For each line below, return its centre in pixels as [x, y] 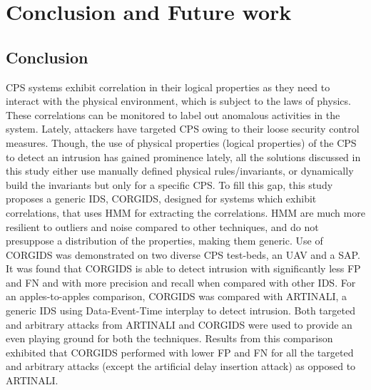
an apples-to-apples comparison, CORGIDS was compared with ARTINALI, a [177, 296]
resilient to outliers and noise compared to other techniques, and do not [162, 226]
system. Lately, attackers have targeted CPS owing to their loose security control [183, 129]
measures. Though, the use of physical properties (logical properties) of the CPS [181, 142]
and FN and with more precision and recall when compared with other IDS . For [181, 282]
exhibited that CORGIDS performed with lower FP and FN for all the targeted [180, 352]
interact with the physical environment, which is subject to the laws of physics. [178, 101]
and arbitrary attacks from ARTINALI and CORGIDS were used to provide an [179, 324]
